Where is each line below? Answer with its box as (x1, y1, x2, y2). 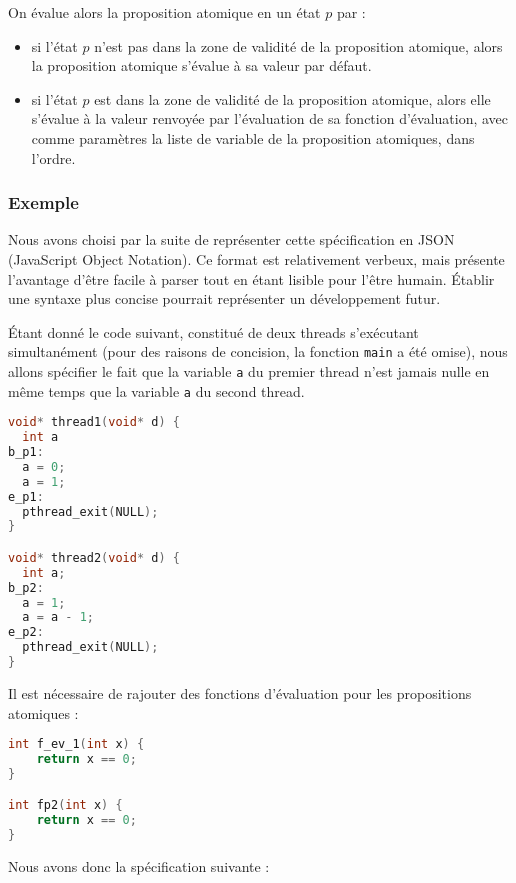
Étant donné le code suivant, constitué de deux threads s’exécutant (8, 321, 419, 342)
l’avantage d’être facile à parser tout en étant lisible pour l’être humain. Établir (8, 268, 495, 289)
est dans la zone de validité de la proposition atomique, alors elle (94, 88, 491, 109)
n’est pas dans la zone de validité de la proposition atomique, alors (94, 35, 503, 56)
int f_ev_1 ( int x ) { (8, 737, 145, 752)
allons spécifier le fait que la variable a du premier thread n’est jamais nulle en (8, 361, 490, 381)
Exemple (8, 190, 79, 215)
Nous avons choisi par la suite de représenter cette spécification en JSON (8, 229, 455, 250)
